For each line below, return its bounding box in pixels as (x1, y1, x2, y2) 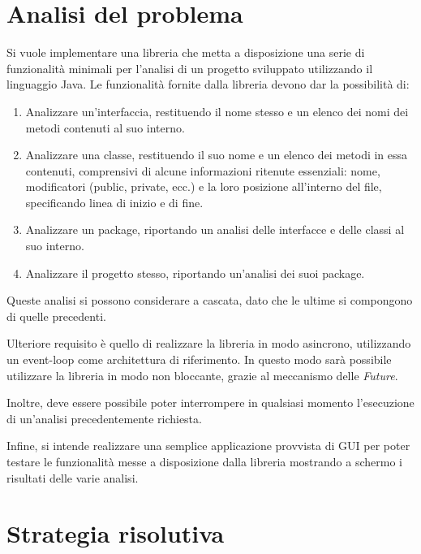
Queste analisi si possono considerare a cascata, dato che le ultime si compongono (6, 292, 413, 309)
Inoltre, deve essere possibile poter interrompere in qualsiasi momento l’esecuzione (6, 394, 415, 411)
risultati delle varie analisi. (6, 469, 139, 486)
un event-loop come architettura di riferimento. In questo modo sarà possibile (6, 351, 392, 368)
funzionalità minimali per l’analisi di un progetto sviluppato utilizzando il (6, 59, 373, 76)
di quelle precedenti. (6, 307, 106, 324)
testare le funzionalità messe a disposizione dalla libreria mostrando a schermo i (6, 453, 402, 470)
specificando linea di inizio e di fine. (25, 193, 204, 210)
